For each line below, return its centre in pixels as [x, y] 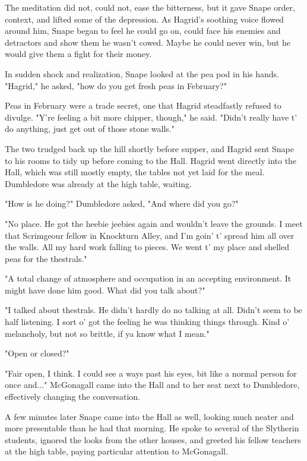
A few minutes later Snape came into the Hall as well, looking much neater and [149, 416]
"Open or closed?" [37, 353]
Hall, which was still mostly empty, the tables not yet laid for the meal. [135, 172]
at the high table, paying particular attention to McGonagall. [116, 451]
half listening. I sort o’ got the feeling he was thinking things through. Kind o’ [147, 322]
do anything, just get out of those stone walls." [90, 129]
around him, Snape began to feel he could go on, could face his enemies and [143, 31]
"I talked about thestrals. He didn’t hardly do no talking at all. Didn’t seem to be [153, 310]
